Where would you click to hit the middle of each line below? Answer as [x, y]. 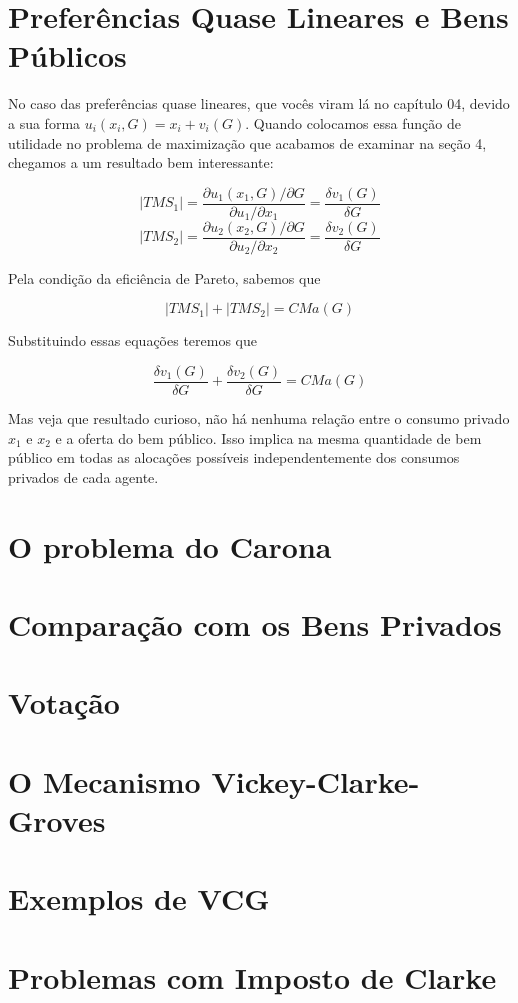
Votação [64, 702]
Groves [57, 819]
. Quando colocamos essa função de [353, 122]
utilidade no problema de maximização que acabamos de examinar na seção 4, [247, 142]
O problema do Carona [170, 545]
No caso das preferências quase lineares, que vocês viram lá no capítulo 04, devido [259, 103]
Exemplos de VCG [139, 898]
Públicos [67, 55]
